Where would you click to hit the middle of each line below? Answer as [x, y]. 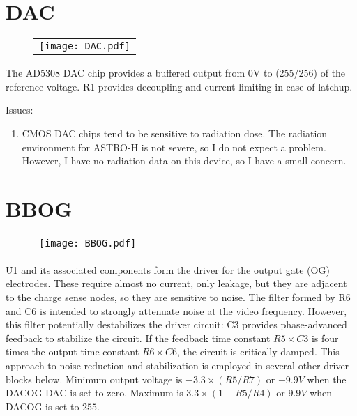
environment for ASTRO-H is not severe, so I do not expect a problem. [174, 147]
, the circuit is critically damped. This [258, 352]
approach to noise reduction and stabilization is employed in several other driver [177, 365]
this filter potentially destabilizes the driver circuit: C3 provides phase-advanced [176, 324]
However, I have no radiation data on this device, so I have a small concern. [184, 161]
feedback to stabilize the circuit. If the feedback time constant [138, 338]
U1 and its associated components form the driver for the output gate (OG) [168, 269]
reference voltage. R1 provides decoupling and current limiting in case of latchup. [179, 86]
